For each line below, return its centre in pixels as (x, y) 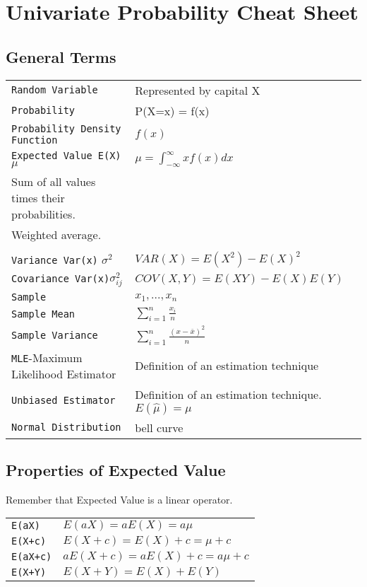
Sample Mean (43, 314)
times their (38, 197)
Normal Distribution (66, 428)
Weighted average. (56, 234)
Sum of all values (54, 181)
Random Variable (55, 90)
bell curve (159, 427)
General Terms (61, 56)
